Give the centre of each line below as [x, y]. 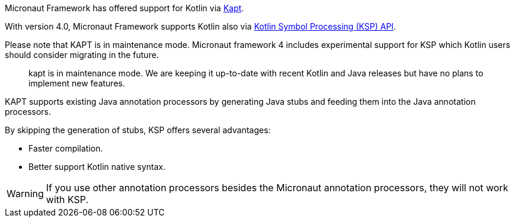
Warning [25, 194]
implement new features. [77, 83]
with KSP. [67, 200]
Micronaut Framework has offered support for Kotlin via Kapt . [124, 8]
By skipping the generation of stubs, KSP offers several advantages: [138, 130]
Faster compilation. [66, 148]
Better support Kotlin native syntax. [97, 167]
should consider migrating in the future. [82, 55]
